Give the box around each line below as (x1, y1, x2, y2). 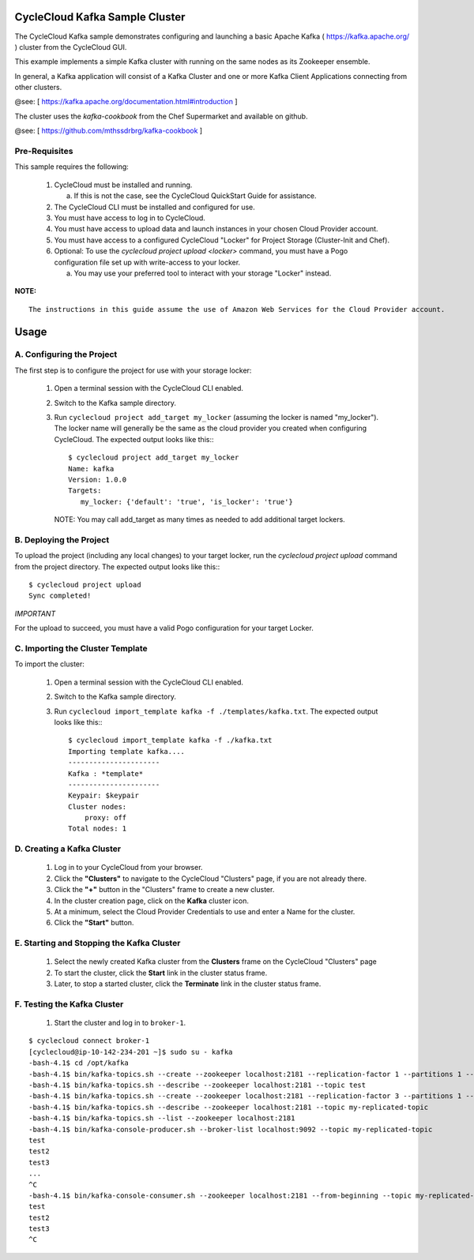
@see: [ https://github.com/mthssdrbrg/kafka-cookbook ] (14, 126, 203, 136)
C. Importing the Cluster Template (14, 643, 148, 654)
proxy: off (84, 813, 127, 823)
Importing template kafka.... (68, 747, 186, 756)
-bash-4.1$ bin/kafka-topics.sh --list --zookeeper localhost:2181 (28, 1114, 295, 1123)
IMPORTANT (14, 609, 56, 618)
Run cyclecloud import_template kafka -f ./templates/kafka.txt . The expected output (54, 707, 378, 716)
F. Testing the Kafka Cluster (14, 999, 124, 1010)
